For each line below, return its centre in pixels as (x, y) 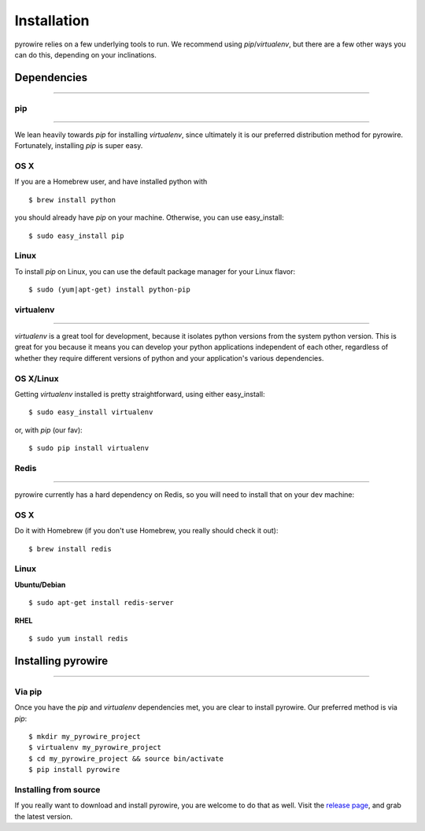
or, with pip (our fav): (48, 430)
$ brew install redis (70, 549)
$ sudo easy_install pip (76, 236)
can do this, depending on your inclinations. (85, 54)
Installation (52, 20)
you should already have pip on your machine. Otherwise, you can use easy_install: (149, 217)
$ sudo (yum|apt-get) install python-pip (109, 290)
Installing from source (57, 789)
